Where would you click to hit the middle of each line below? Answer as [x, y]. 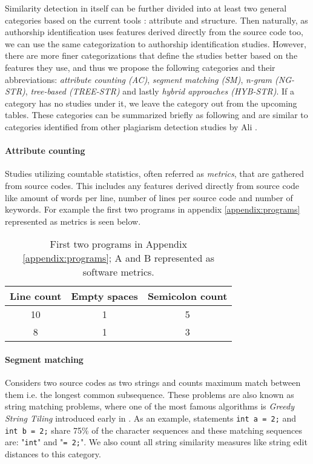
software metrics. [118, 272]
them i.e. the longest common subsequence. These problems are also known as [150, 394]
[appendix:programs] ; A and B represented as [119, 258]
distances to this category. [53, 453]
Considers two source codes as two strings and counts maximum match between [153, 383]
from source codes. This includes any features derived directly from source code [152, 185]
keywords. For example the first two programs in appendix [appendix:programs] [153, 209]
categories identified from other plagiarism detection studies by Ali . [131, 126]
